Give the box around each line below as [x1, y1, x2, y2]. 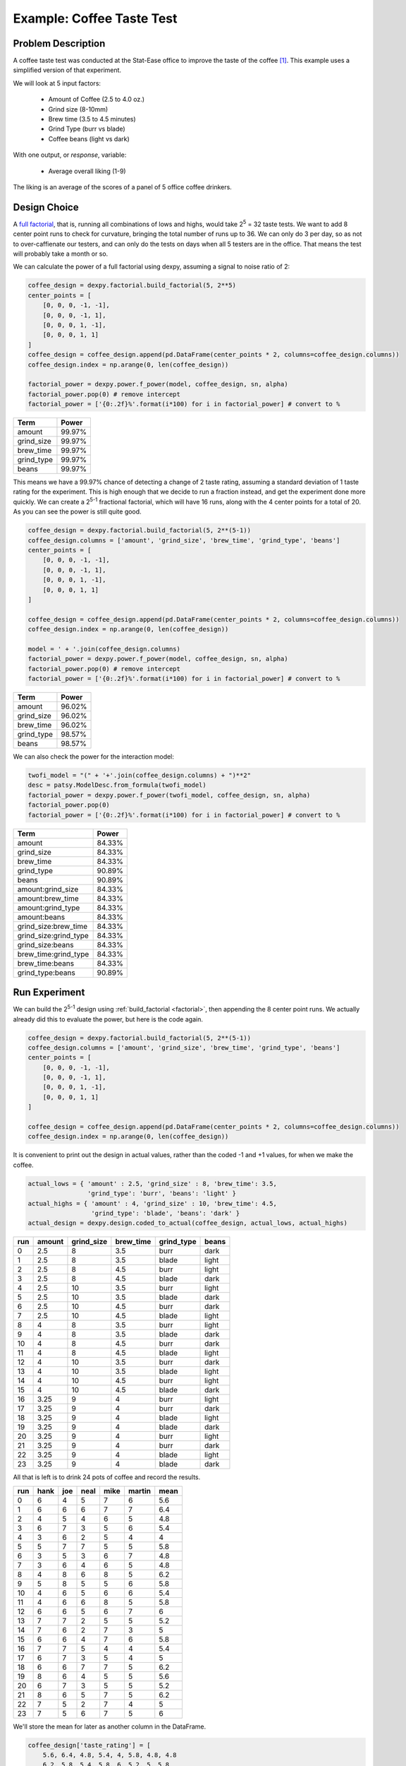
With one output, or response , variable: [13, 150, 127, 159]
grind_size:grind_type [17, 930, 90, 940]
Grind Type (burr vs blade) [48, 124, 126, 134]
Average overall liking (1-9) [48, 167, 126, 175]
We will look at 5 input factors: [13, 78, 101, 88]
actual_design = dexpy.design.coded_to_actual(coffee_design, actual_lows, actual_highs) [27, 1219, 348, 1227]
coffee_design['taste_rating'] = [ [27, 1741, 151, 1749]
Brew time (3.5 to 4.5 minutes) [48, 115, 137, 124]
